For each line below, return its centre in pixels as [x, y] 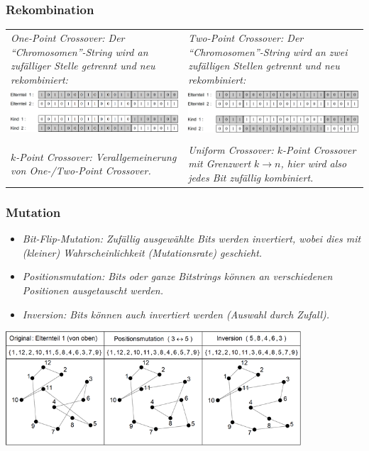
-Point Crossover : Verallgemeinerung [96, 156]
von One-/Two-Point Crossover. [81, 171]
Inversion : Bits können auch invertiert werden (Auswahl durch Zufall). [176, 314]
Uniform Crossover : [231, 149]
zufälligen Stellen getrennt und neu [264, 66]
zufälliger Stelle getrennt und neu [83, 66]
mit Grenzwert [220, 163]
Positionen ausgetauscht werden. [93, 290]
